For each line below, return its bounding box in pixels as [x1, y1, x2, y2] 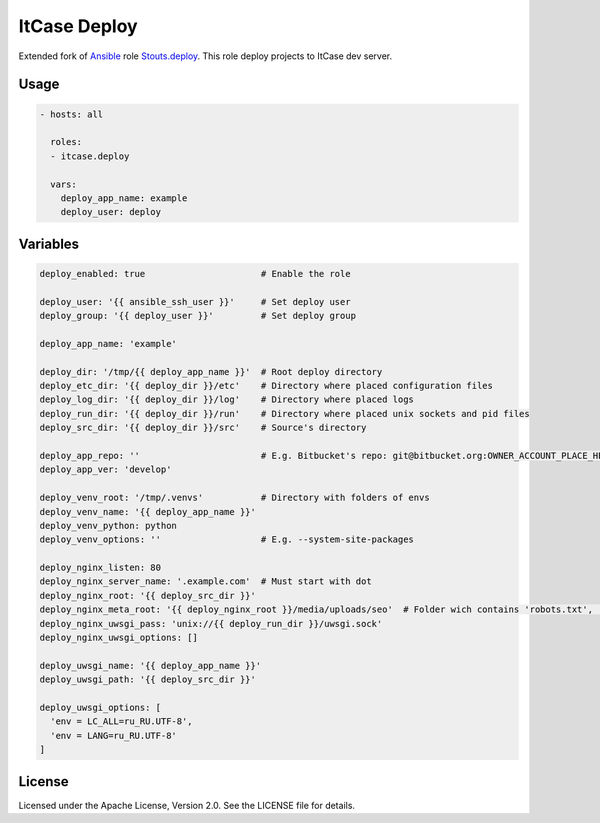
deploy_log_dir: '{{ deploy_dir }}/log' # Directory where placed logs [39, 394, 415, 405]
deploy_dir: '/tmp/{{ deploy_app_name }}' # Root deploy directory [39, 366, 383, 377]
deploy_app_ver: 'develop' [39, 464, 172, 475]
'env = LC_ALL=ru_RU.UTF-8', [50, 716, 194, 727]
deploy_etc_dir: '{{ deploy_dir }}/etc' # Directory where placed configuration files [39, 380, 494, 391]
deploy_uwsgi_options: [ [39, 701, 162, 713]
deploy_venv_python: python [39, 520, 177, 531]
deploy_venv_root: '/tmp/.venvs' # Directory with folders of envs [39, 492, 430, 504]
